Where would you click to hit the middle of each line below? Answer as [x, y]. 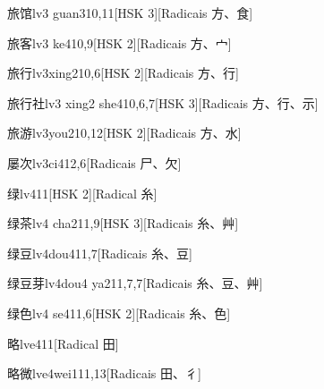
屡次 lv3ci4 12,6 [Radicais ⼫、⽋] [94, 162]
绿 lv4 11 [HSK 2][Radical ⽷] [82, 193]
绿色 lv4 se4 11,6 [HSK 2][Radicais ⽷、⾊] [119, 313]
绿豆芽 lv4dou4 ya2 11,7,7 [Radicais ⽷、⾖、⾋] [135, 283]
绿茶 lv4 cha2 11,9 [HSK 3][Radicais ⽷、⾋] [123, 223]
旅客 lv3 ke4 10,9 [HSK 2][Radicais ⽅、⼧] [119, 42]
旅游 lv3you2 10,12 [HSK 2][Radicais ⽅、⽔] [124, 133]
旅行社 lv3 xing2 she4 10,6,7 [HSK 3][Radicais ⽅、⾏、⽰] [163, 102]
